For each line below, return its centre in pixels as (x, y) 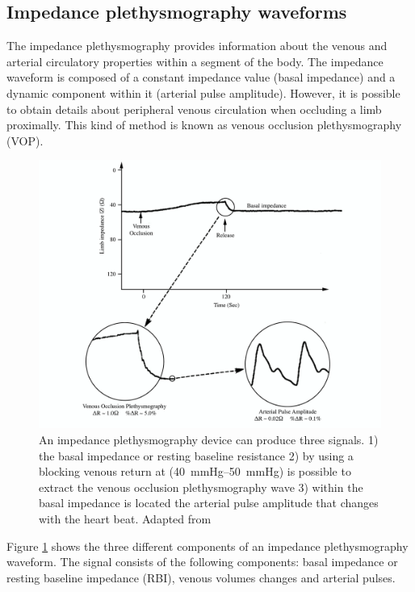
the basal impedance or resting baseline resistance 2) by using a (196, 455)
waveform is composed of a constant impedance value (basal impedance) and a (201, 77)
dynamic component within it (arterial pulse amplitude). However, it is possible (203, 92)
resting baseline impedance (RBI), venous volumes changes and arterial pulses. (201, 577)
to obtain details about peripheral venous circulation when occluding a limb (194, 109)
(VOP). (25, 140)
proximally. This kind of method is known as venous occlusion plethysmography (204, 125)
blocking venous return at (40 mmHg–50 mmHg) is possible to (195, 471)
